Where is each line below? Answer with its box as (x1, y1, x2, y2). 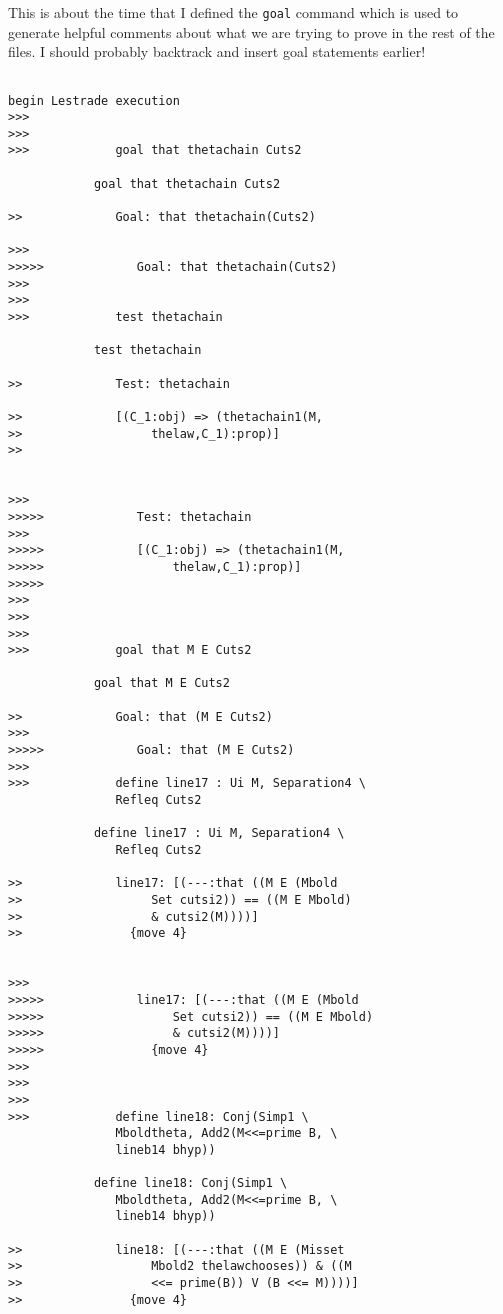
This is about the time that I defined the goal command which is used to (8, 2, 459, 22)
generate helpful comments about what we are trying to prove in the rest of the (8, 21, 495, 42)
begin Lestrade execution (8, 93, 180, 108)
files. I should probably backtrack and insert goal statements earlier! (8, 41, 426, 62)
